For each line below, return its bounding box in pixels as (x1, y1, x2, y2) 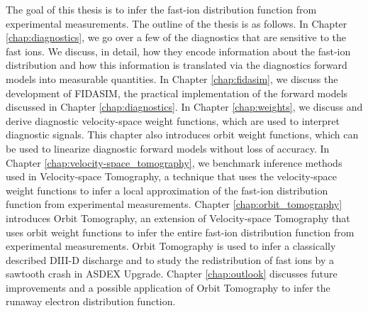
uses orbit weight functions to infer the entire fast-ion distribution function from (6, 224, 355, 239)
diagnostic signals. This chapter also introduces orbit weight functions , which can (6, 127, 359, 142)
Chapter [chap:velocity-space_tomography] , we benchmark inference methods (6, 155, 342, 170)
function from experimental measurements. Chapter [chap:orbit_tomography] (6, 197, 342, 212)
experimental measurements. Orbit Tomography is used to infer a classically (6, 238, 336, 253)
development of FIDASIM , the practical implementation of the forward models (6, 85, 348, 100)
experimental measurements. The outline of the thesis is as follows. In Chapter (6, 16, 347, 31)
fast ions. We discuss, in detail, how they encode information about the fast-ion (6, 43, 351, 58)
